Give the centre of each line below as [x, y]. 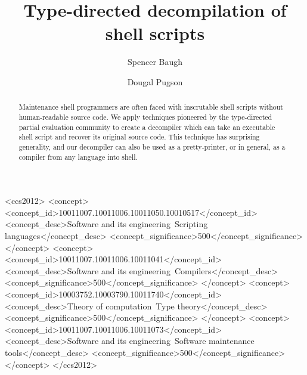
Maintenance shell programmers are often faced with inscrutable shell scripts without [151, 107]
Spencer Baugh [155, 62]
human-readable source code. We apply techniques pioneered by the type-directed [145, 117]
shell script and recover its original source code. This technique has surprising [139, 137]
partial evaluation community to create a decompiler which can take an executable [147, 127]
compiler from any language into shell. [78, 156]
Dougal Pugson [155, 81]
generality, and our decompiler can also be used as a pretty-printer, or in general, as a [152, 146]
